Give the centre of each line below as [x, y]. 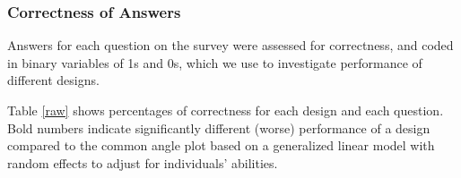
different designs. [53, 80]
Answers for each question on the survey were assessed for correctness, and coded [230, 45]
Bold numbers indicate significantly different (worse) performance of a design [219, 127]
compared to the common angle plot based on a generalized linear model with [221, 145]
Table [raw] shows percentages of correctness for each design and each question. [226, 110]
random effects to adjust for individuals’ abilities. [143, 162]
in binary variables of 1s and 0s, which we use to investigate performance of [215, 62]
